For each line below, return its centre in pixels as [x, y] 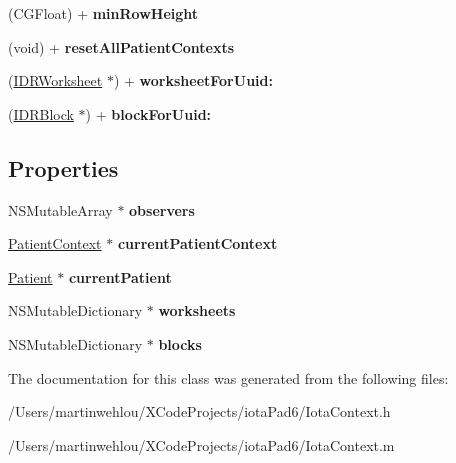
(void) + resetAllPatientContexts [121, 46]
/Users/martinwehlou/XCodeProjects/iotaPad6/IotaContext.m [201, 444]
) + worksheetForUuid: [193, 80]
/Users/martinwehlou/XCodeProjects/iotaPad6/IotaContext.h [199, 411]
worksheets [197, 310]
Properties [63, 167]
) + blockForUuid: [148, 113]
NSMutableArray [60, 209]
